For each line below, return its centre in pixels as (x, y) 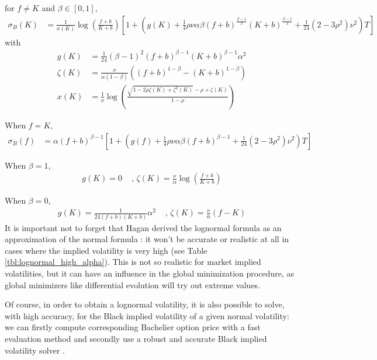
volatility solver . (35, 350)
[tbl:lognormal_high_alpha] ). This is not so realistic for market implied (133, 262)
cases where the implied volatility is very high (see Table (106, 250)
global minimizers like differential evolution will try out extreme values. (133, 284)
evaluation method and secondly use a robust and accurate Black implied (136, 338)
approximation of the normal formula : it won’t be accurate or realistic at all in (147, 239)
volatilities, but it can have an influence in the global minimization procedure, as (149, 273)
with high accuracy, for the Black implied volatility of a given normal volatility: (147, 315)
